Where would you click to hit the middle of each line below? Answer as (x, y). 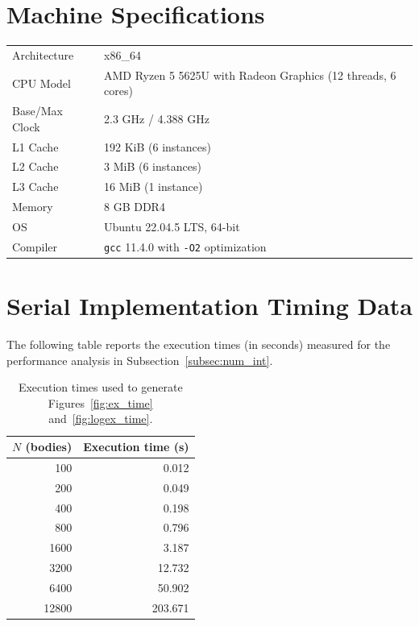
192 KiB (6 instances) (158, 146)
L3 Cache (35, 187)
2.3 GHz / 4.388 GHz (157, 118)
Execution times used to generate (100, 387)
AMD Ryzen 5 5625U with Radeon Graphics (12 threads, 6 (250, 75)
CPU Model (41, 83)
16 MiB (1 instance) (153, 187)
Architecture (43, 54)
